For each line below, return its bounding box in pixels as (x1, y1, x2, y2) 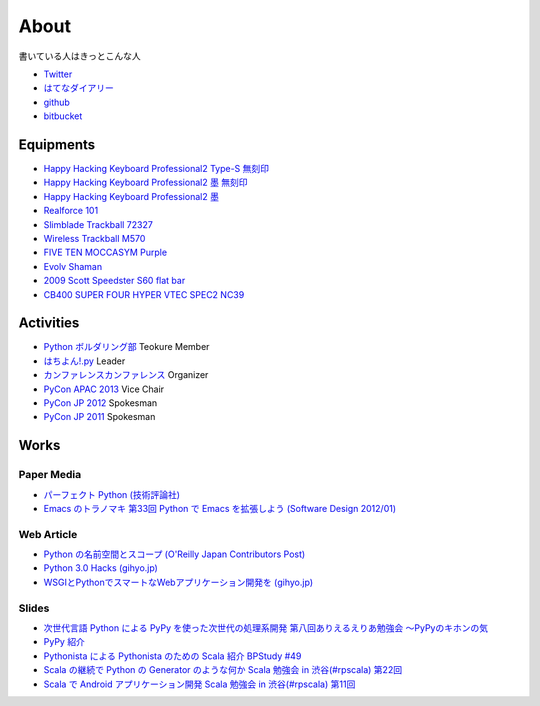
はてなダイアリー (43, 82, 114, 94)
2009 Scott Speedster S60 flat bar (43, 275, 186, 287)
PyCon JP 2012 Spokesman (43, 397, 158, 409)
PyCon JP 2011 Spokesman (43, 411, 156, 423)
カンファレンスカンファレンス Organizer (43, 369, 209, 381)
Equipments (18, 136, 96, 153)
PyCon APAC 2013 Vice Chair (43, 383, 165, 395)
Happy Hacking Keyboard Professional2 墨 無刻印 (43, 176, 249, 189)
